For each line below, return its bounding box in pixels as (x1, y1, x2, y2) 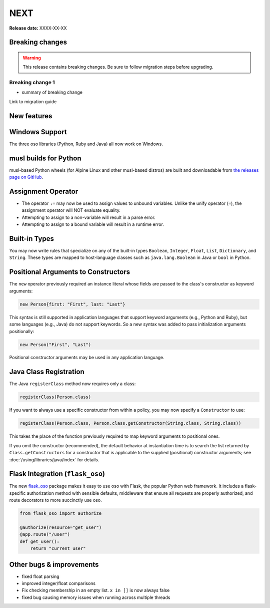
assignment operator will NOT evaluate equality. (21, 207, 121, 213)
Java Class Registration (9, 368, 84, 376)
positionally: (9, 328, 34, 334)
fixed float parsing (21, 573, 59, 579)
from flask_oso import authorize (19, 511, 102, 516)
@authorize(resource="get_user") (19, 524, 102, 530)
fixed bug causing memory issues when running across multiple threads (21, 594, 170, 600)
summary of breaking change (21, 89, 82, 95)
